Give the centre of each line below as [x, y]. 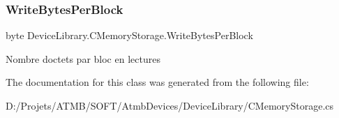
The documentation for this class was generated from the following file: [157, 82]
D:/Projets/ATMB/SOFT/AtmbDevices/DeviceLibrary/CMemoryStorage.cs [170, 105]
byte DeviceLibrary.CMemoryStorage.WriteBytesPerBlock [129, 35]
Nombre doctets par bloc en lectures [83, 58]
